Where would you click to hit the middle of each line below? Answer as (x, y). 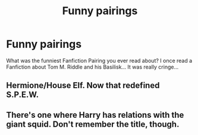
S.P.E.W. (23, 95)
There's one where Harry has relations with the (95, 115)
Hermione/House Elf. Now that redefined (83, 86)
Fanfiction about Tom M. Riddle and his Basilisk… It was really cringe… (92, 67)
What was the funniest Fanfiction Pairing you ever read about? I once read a (99, 60)
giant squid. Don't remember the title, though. (93, 124)
